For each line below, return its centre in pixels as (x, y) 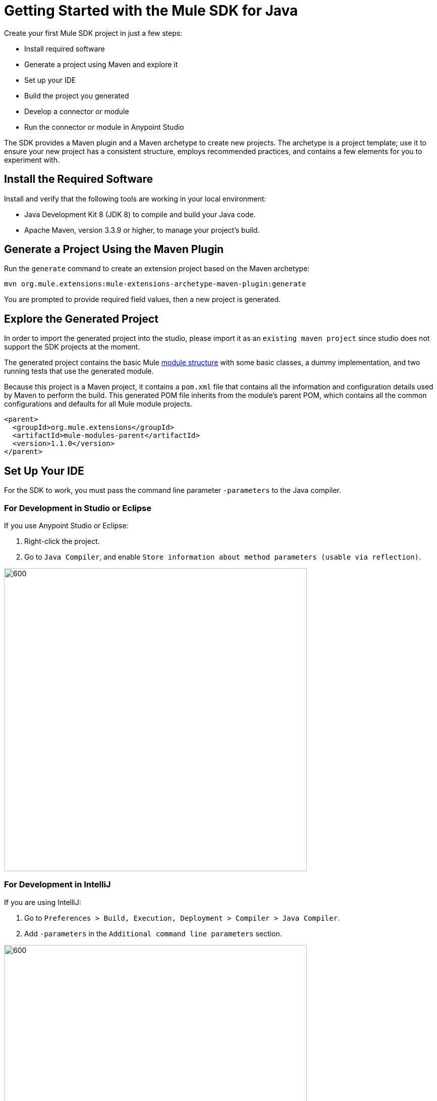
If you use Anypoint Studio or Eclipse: (66, 525)
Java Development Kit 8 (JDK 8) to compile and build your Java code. (140, 214)
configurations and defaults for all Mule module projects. (98, 404)
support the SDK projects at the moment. (72, 347)
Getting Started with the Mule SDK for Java (151, 11)
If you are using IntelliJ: (43, 902)
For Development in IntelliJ (58, 885)
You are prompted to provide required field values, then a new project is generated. (142, 299)
